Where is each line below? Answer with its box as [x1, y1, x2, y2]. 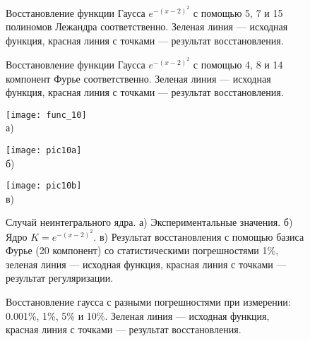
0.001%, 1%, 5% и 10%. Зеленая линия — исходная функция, [6, 308, 270, 323]
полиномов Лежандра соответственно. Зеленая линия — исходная [6, 19, 288, 34]
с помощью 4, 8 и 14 [193, 56, 283, 71]
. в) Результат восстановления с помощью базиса [93, 229, 304, 244]
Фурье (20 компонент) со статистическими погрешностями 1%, [6, 243, 279, 258]
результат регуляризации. [6, 270, 114, 285]
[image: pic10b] [6, 181, 82, 191]
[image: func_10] [6, 109, 87, 120]
